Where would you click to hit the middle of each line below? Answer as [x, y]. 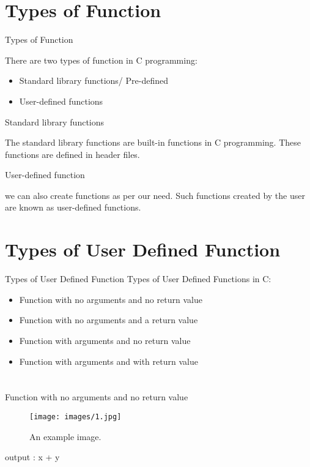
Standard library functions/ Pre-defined [94, 80]
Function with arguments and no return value [105, 340]
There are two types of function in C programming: [101, 60]
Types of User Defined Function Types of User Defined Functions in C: [138, 279]
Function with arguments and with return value [109, 361]
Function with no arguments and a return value [109, 320]
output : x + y [32, 457]
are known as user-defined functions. [73, 207]
